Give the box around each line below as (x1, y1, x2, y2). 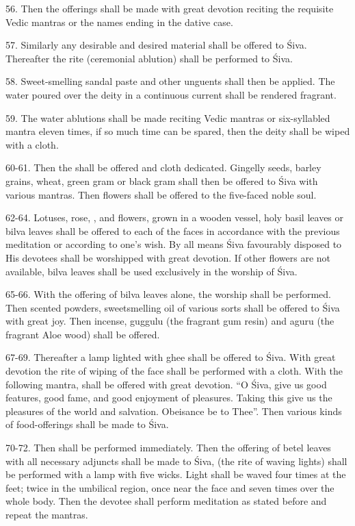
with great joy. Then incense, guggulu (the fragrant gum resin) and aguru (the (5, 314, 334, 328)
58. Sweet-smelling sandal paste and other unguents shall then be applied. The (5, 74, 335, 88)
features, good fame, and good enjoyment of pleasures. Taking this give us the (5, 390, 332, 405)
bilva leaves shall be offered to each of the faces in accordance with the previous (5, 223, 340, 238)
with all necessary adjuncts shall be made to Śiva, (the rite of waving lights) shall (5, 453, 347, 468)
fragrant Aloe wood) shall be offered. (5, 327, 160, 341)
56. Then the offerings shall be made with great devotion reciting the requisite (5, 1, 334, 15)
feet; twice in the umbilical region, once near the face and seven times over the (5, 480, 334, 494)
